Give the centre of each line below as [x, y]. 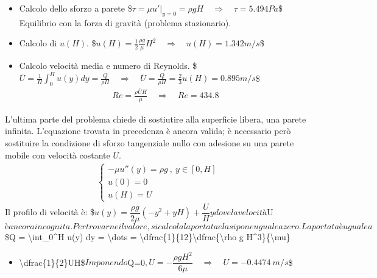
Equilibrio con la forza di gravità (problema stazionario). [125, 22]
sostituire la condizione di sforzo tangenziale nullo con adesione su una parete [150, 143]
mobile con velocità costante [58, 155]
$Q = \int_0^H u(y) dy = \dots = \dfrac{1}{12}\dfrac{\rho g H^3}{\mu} [148, 236]
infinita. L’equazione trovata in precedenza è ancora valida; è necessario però [148, 131]
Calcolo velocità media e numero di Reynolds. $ [108, 66]
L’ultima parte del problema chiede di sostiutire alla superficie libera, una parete [156, 119]
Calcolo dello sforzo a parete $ [76, 8]
